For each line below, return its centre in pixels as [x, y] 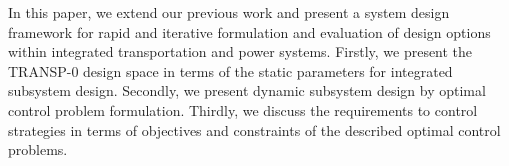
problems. [38, 149]
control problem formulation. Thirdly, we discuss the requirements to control [243, 109]
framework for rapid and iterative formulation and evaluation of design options [249, 31]
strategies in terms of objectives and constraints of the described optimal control [254, 129]
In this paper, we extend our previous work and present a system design [229, 12]
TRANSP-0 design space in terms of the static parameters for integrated [230, 70]
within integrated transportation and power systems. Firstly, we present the [240, 51]
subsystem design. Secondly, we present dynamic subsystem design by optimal [247, 90]
